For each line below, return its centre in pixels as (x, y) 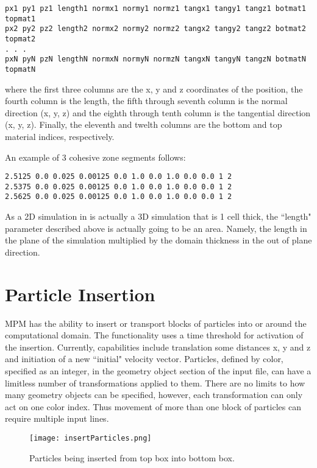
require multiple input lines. (57, 418)
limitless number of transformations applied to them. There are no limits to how (155, 382)
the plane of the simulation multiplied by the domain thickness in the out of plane (158, 240)
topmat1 (20, 19)
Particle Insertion (80, 294)
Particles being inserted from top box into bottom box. (132, 457)
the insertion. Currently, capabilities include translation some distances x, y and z (158, 347)
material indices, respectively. (60, 136)
